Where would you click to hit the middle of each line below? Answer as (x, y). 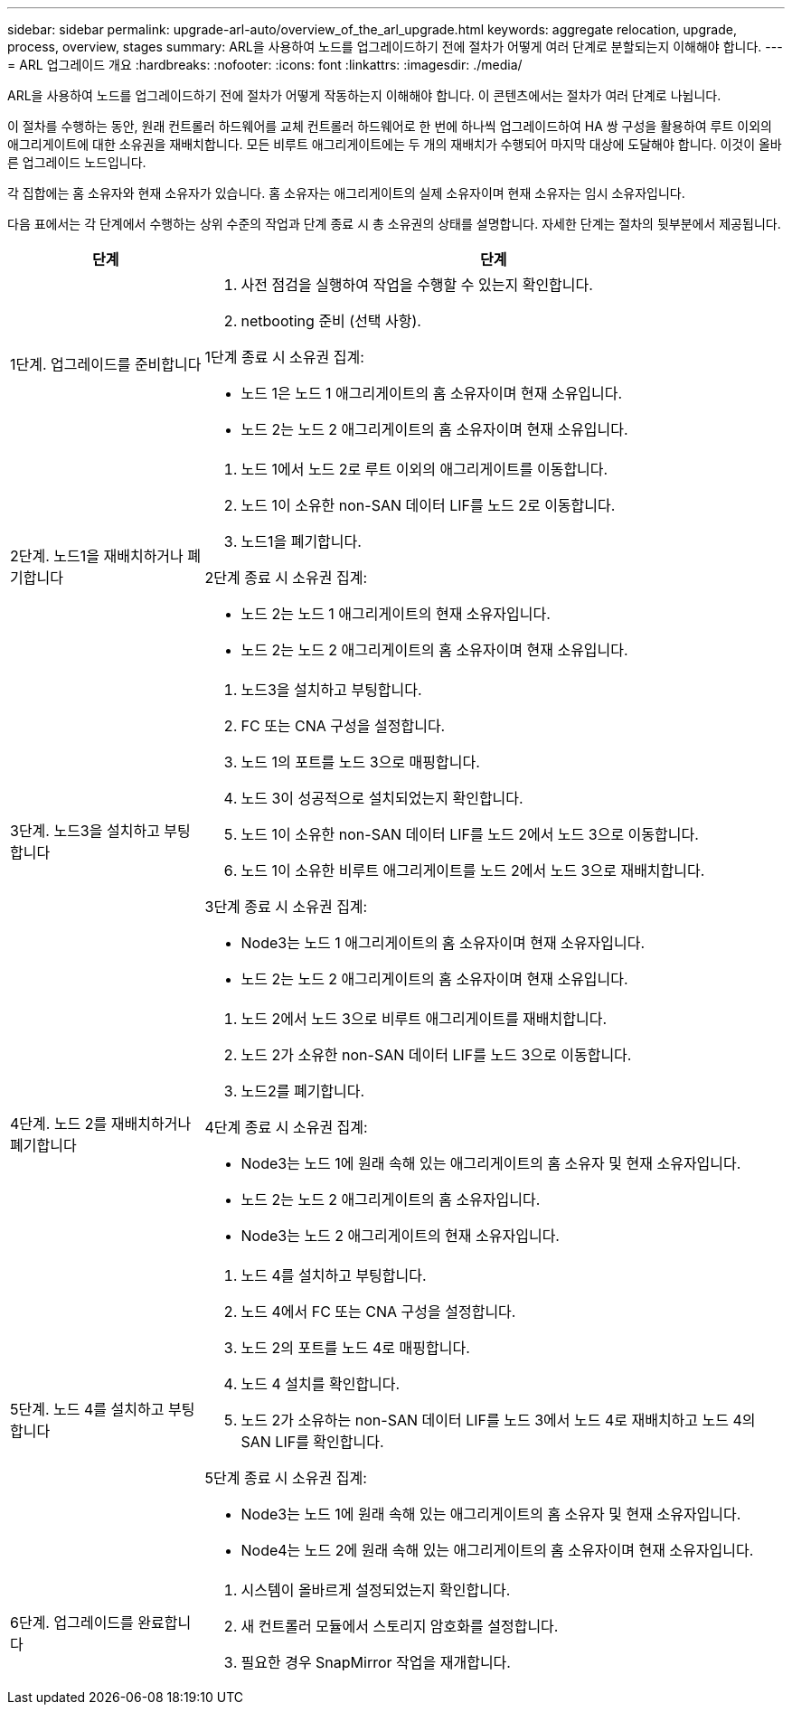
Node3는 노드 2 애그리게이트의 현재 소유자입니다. (400, 1236)
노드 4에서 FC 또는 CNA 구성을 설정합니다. (378, 1312)
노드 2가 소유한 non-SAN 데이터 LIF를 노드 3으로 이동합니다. (436, 1055)
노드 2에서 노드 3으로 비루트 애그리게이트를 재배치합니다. (424, 1019)
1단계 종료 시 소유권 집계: (284, 357)
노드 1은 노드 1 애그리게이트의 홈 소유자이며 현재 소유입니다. (432, 393)
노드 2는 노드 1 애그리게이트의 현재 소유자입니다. (396, 614)
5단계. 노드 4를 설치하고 (87, 1409)
